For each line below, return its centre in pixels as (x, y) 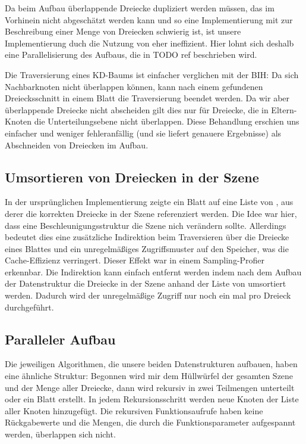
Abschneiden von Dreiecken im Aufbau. (77, 145)
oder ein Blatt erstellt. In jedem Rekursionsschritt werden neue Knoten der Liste (152, 399)
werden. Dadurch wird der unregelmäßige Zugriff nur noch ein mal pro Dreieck (148, 295)
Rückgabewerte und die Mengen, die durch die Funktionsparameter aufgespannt (150, 422)
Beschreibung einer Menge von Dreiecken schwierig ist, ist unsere (123, 31)
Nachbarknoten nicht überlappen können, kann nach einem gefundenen (134, 86)
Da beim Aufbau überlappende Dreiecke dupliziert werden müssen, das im (140, 8)
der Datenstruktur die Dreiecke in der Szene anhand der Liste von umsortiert (146, 283)
